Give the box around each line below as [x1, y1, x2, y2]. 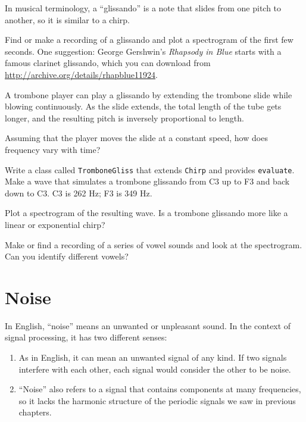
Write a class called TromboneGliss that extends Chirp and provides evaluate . [5, 163, 295, 176]
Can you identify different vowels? [5, 250, 129, 262]
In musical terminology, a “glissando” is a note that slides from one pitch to [5, 2, 282, 14]
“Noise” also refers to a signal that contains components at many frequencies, [18, 383, 301, 395]
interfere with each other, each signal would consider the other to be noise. [18, 362, 291, 375]
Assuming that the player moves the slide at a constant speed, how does [5, 132, 268, 144]
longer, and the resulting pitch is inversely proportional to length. [5, 111, 244, 124]
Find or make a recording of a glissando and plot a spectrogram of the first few [5, 33, 293, 46]
